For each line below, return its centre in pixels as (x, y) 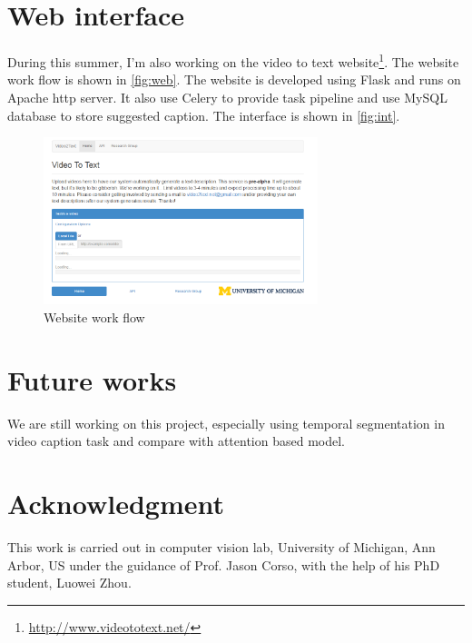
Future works (92, 379)
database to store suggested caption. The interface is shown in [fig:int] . (204, 115)
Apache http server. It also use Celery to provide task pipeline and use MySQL (227, 97)
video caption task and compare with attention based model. (176, 441)
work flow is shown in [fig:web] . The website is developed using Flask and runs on (234, 79)
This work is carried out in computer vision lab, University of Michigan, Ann (221, 547)
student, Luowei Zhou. (69, 583)
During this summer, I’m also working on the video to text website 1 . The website (233, 60)
